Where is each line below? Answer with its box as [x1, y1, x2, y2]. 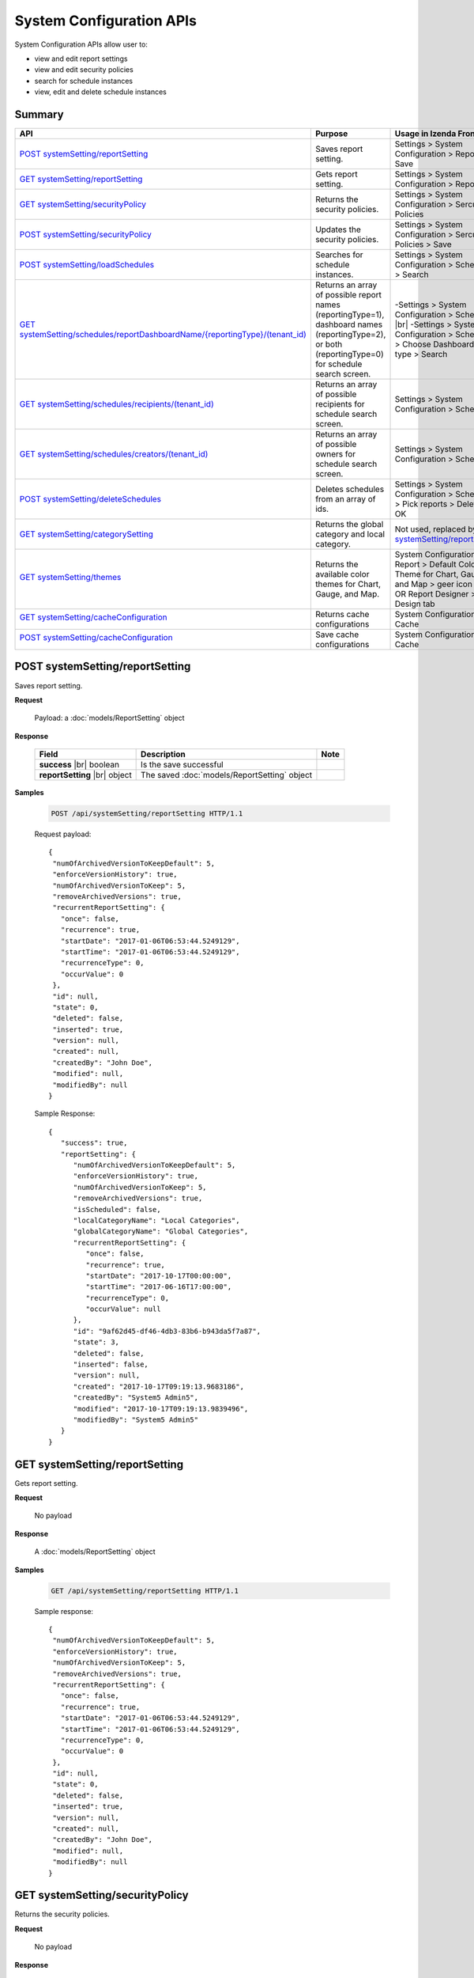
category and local [314, 529, 386, 540]
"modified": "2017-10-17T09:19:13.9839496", [73, 1404, 249, 1413]
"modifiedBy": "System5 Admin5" [73, 1415, 199, 1424]
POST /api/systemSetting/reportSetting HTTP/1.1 [51, 809, 243, 818]
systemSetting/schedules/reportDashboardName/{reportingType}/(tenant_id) [19, 329, 307, 340]
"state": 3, [73, 1338, 120, 1347]
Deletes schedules [314, 483, 385, 494]
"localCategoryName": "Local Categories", [73, 1215, 240, 1225]
